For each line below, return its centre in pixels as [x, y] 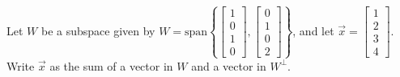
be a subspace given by [98, 30]
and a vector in [229, 65]
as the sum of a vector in [111, 65]
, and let [313, 30]
